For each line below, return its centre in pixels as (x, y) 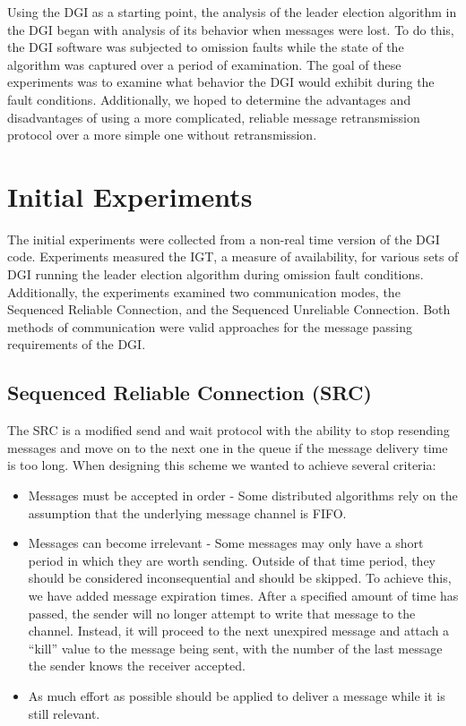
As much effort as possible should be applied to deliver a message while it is (237, 695)
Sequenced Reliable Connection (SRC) (190, 393)
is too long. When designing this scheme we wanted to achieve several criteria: (222, 465)
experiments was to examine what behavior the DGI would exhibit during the (221, 82)
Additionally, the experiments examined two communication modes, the (204, 291)
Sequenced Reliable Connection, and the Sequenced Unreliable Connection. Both (229, 309)
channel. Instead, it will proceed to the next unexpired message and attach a (239, 631)
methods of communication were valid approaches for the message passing (210, 326)
